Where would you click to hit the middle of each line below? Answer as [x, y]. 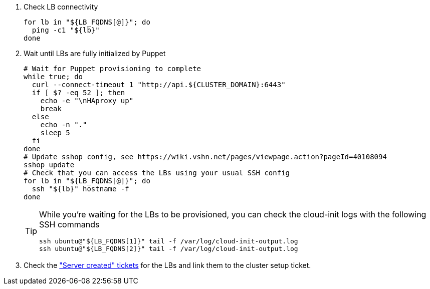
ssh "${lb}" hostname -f [80, 189]
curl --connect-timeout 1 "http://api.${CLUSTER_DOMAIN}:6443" [159, 85]
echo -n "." [64, 125]
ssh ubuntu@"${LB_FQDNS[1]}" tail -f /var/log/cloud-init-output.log [169, 241]
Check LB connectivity [61, 7]
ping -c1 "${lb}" [66, 30]
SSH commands [69, 224]
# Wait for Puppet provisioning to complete [113, 69]
